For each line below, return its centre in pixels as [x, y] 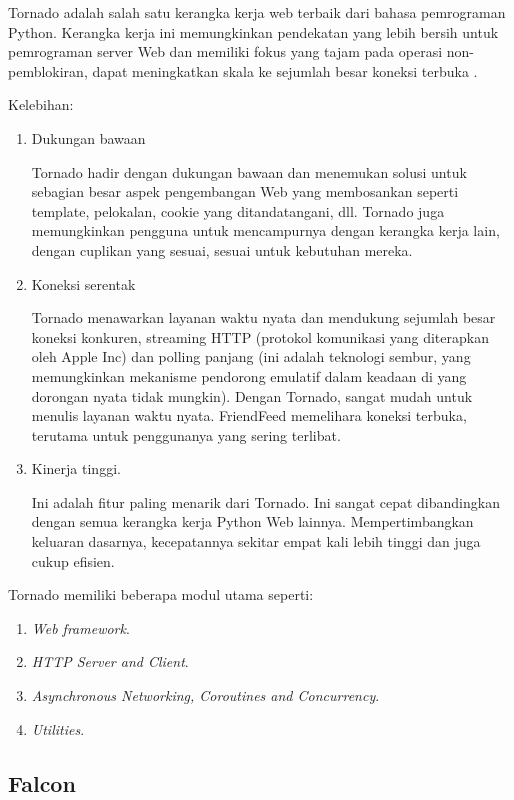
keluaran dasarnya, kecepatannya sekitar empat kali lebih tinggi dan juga [256, 541]
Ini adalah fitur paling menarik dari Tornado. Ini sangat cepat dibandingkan [265, 501]
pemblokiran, [48, 70]
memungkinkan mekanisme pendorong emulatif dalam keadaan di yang [249, 375]
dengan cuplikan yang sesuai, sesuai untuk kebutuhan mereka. [222, 249]
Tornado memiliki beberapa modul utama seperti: [161, 594]
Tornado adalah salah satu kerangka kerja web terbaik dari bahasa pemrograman [257, 12]
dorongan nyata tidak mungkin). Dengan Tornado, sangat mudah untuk [252, 395]
